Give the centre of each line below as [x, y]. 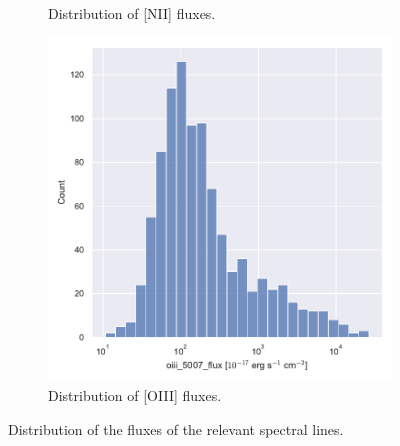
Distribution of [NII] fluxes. [132, 13]
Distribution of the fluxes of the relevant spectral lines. [176, 428]
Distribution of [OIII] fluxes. [135, 395]
